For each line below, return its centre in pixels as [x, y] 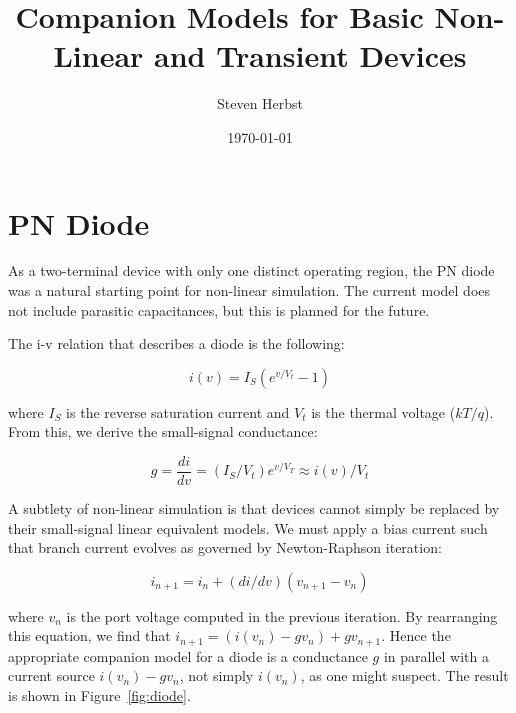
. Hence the [416, 635]
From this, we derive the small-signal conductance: [163, 431]
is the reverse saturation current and [178, 411]
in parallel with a [436, 655]
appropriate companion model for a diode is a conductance [188, 655]
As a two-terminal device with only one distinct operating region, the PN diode [251, 270]
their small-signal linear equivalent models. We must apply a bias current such [248, 527]
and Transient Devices [310, 55]
